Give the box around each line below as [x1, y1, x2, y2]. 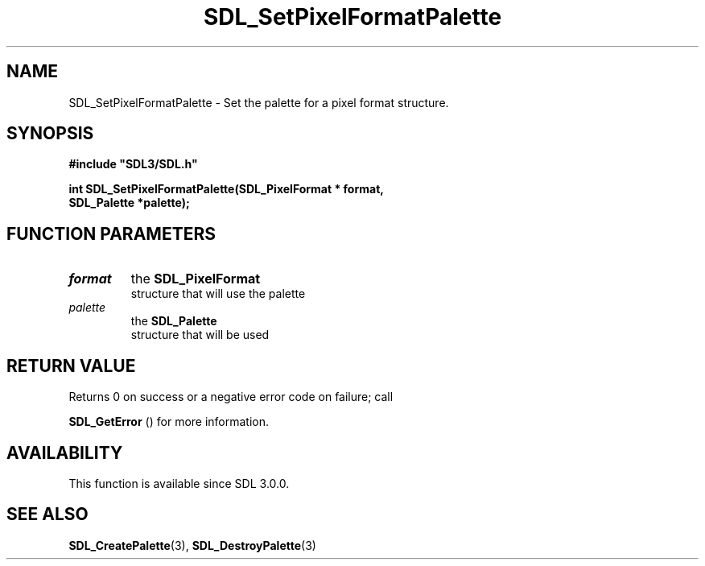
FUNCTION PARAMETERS [6, 223, 216, 244]
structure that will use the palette [130, 287, 306, 301]
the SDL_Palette [130, 314, 217, 328]
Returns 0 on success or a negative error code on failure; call [68, 390, 394, 404]
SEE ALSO [6, 504, 89, 525]
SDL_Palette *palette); [68, 196, 190, 210]
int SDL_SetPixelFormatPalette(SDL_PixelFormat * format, [68, 182, 384, 196]
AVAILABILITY [6, 442, 123, 463]
